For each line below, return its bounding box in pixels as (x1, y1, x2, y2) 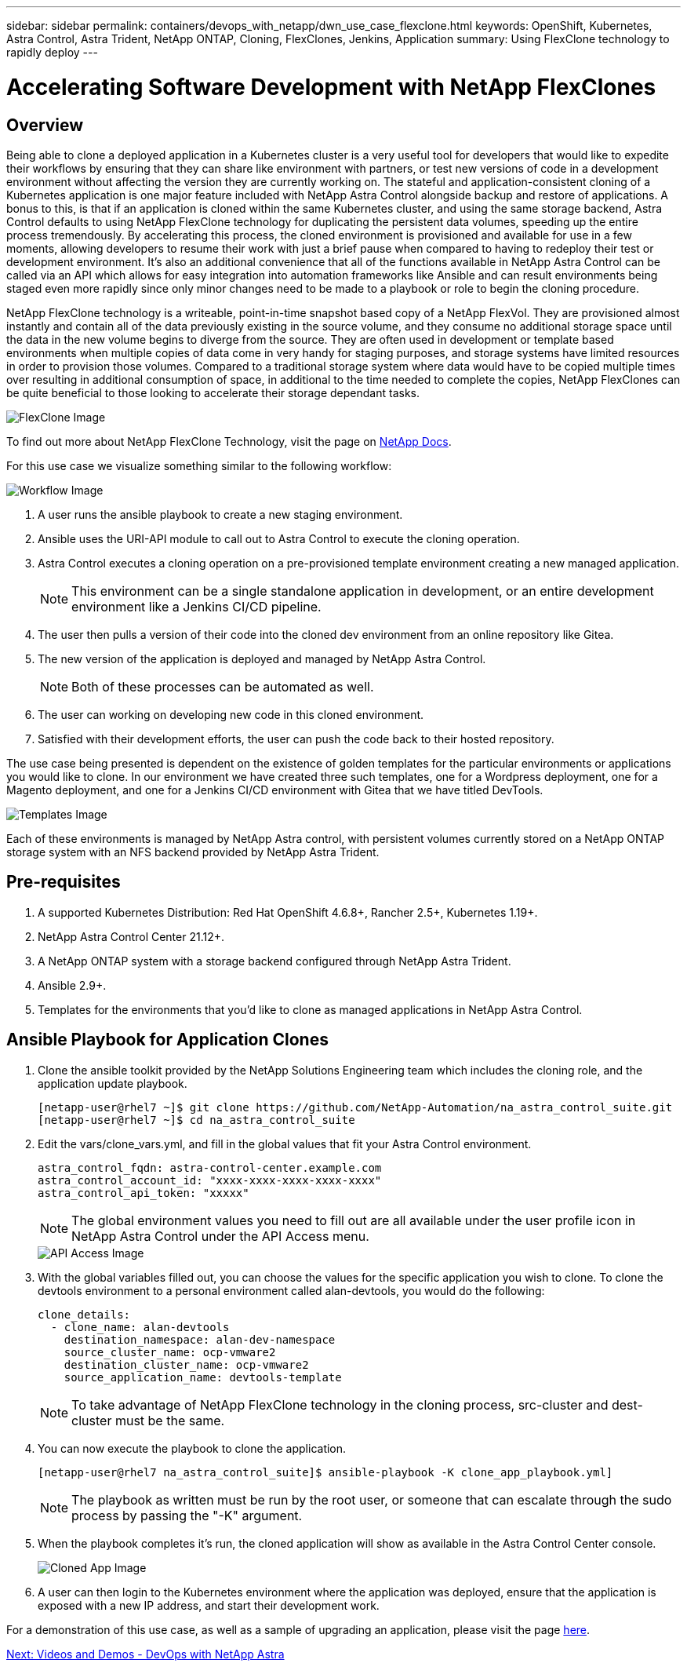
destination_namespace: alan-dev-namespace (64, 1333, 336, 1346)
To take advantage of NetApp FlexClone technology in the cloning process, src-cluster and (71, 1396, 609, 1413)
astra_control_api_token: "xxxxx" (38, 1186, 249, 1199)
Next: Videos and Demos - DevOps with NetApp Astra (6, 1647, 285, 1661)
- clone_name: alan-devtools (50, 1320, 230, 1333)
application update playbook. (38, 1076, 187, 1090)
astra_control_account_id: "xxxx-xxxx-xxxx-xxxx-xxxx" (38, 1173, 382, 1187)
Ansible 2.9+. (38, 978, 107, 992)
